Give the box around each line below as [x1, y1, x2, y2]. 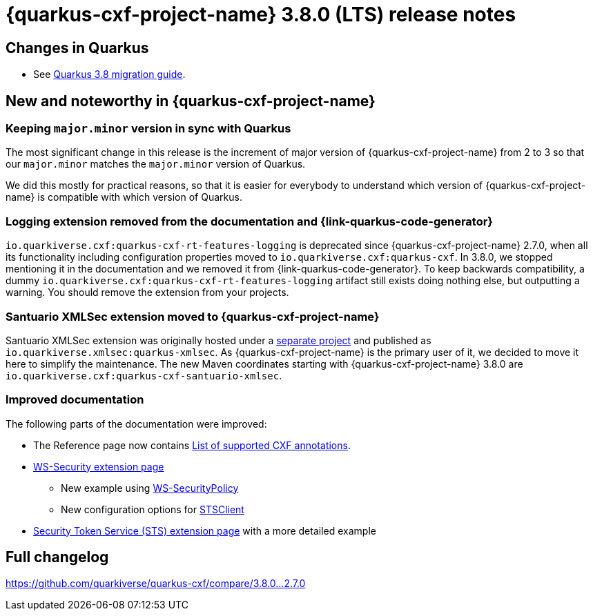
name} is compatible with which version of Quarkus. [6, 191, 242, 203]
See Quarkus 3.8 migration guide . [33, 68, 186, 81]
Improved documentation [6, 393, 144, 407]
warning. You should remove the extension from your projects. [6, 286, 289, 299]
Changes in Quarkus [6, 39, 149, 57]
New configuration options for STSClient [61, 503, 244, 515]
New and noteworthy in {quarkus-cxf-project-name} [6, 92, 376, 110]
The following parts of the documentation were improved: [6, 417, 267, 430]
